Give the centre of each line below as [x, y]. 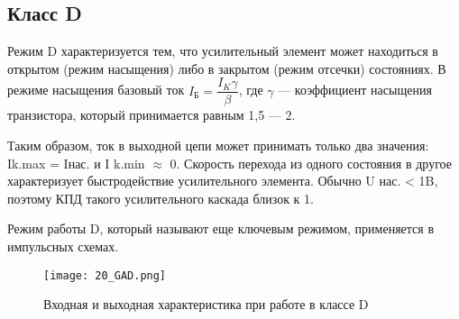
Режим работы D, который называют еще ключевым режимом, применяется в [221, 228]
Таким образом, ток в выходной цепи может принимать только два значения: [218, 146]
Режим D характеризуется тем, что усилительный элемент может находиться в [223, 51]
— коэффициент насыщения [355, 90]
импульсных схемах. [63, 246]
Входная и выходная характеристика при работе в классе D [206, 304]
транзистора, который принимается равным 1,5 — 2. [151, 115]
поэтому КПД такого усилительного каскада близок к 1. [161, 198]
